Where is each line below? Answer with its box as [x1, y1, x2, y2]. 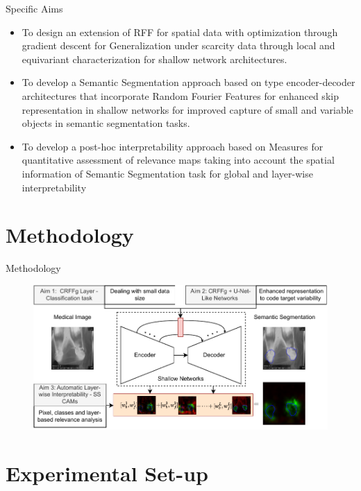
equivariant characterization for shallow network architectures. [22, 51, 287, 66]
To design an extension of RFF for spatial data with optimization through [22, 24, 338, 39]
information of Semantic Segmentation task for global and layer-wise [22, 166, 313, 180]
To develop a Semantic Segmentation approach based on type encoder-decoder [22, 75, 355, 89]
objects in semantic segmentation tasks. [22, 116, 190, 130]
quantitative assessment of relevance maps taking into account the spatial [22, 153, 335, 167]
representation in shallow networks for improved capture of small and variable [22, 102, 353, 117]
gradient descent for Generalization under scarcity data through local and [22, 38, 335, 53]
